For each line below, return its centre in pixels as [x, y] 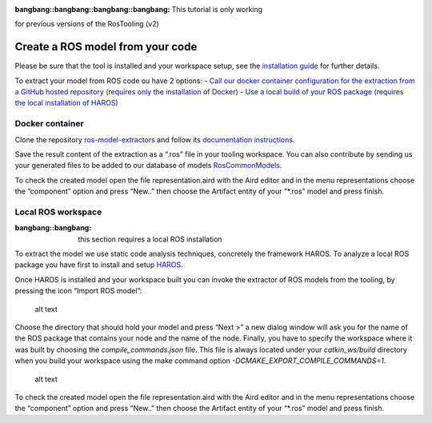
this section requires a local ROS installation [150, 239]
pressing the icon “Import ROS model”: [78, 291]
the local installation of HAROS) [67, 103]
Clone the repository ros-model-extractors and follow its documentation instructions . [155, 139]
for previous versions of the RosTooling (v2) [87, 24]
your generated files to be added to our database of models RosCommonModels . [148, 166]
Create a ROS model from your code [106, 47]
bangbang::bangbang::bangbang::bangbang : [92, 9]
